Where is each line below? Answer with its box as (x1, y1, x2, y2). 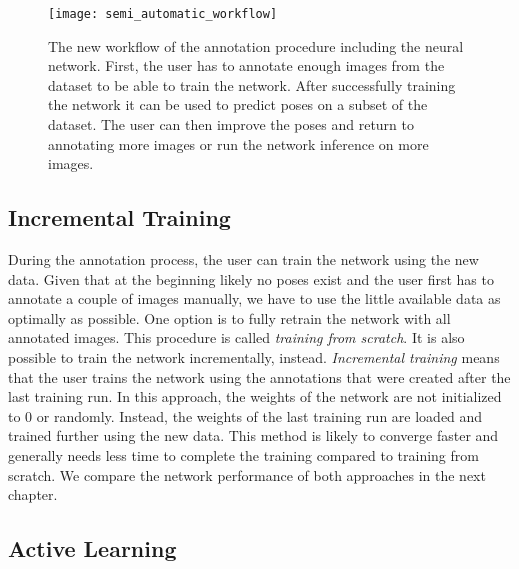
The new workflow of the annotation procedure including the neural (48, 35, 464, 56)
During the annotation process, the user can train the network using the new (8, 249, 479, 270)
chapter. (8, 484, 58, 505)
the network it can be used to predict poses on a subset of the (48, 94, 428, 115)
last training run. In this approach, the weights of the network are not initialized (8, 386, 502, 407)
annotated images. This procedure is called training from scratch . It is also (8, 327, 465, 348)
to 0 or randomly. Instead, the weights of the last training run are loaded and (8, 405, 483, 426)
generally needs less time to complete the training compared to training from (8, 444, 479, 465)
